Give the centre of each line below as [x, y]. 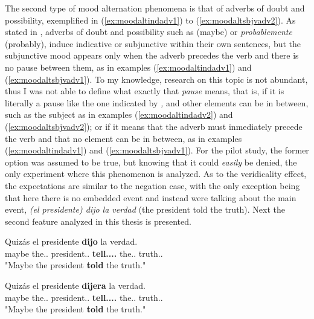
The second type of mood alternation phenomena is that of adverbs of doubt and [155, 8]
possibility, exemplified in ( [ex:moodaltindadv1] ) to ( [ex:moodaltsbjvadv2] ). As [150, 20]
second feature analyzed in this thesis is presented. [98, 221]
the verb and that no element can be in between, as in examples [123, 138]
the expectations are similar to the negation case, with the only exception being [152, 185]
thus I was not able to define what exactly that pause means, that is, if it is [145, 91]
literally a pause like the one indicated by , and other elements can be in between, [157, 102]
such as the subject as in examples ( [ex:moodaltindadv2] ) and [119, 114]
